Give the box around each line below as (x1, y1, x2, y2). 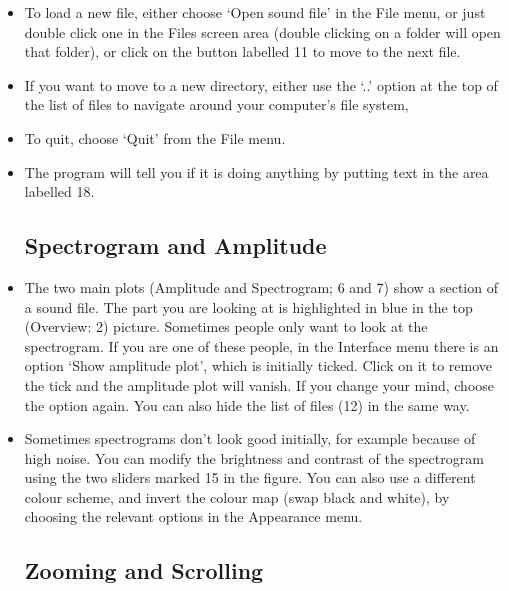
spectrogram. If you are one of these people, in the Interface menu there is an (24, 335, 499, 356)
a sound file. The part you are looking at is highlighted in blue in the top (24, 296, 473, 317)
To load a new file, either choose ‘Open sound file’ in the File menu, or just (24, 2, 486, 22)
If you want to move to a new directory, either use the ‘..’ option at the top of (24, 74, 498, 95)
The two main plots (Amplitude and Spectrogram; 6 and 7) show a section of (24, 276, 498, 297)
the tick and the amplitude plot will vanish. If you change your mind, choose (24, 374, 495, 395)
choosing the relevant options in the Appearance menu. (24, 506, 363, 527)
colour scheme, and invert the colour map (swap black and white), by (24, 486, 450, 507)
